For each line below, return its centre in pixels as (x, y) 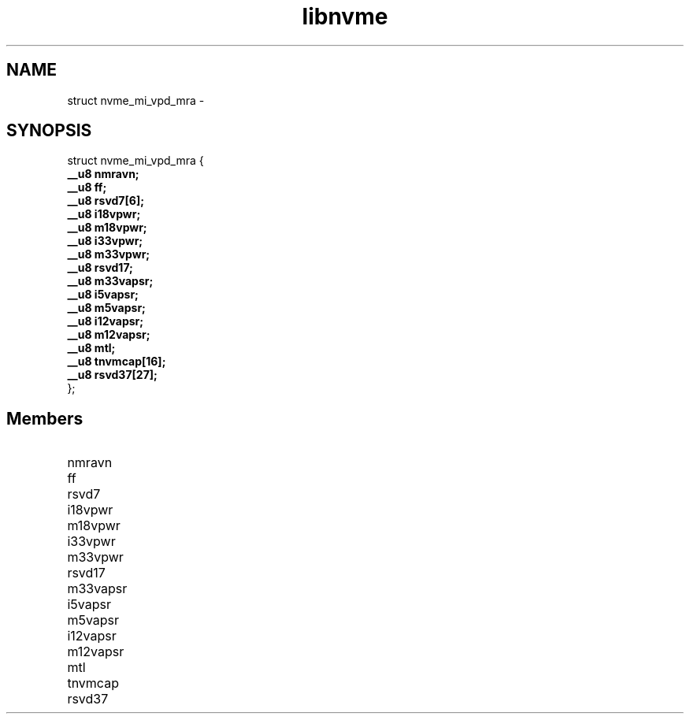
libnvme (345, 17)
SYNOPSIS (49, 131)
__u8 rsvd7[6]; (106, 201)
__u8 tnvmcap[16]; (117, 362)
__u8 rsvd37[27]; (112, 375)
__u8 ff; (87, 187)
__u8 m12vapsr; (109, 335)
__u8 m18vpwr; (107, 228)
